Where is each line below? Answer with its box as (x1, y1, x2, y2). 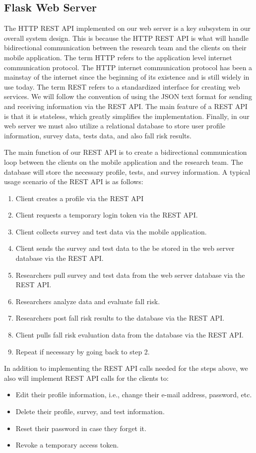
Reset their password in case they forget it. (15, 423, 146, 433)
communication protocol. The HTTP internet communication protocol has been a (4, 62, 253, 72)
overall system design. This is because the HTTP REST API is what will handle (4, 32, 249, 43)
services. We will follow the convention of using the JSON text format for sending (4, 91, 252, 102)
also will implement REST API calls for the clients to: (4, 372, 169, 383)
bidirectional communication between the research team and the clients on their (4, 42, 247, 53)
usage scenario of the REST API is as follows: (4, 176, 143, 187)
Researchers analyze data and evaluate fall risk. (15, 296, 160, 306)
